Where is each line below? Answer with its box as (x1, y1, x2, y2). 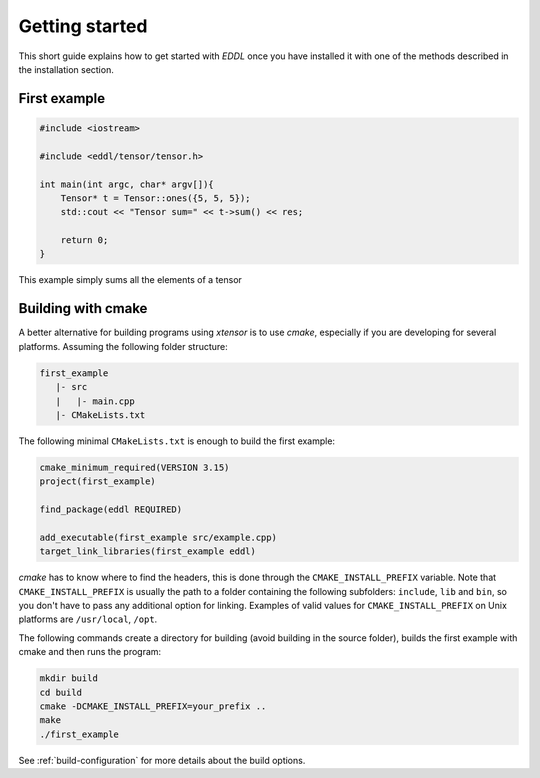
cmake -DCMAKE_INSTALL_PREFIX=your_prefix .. (39, 700, 267, 712)
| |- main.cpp (55, 395, 135, 407)
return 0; (60, 235, 109, 246)
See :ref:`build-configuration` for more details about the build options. (18, 754, 306, 766)
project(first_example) (39, 476, 157, 487)
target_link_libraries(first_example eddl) (39, 546, 257, 557)
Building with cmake (18, 300, 148, 317)
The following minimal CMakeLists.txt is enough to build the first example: (18, 435, 335, 447)
